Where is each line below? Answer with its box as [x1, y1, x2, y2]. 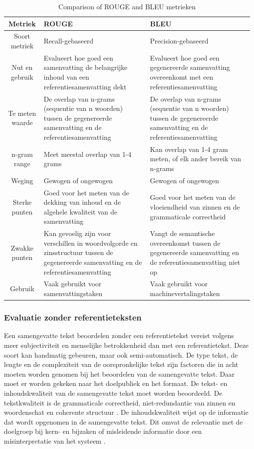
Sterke [13, 197, 32, 207]
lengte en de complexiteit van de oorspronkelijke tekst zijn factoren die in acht [4, 359, 238, 369]
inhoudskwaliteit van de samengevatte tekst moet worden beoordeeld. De [4, 387, 222, 398]
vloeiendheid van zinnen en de [150, 201, 240, 212]
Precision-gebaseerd [150, 36, 209, 46]
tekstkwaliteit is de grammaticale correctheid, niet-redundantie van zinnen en [4, 397, 235, 407]
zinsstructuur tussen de [43, 247, 113, 257]
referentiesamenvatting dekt [43, 81, 127, 91]
